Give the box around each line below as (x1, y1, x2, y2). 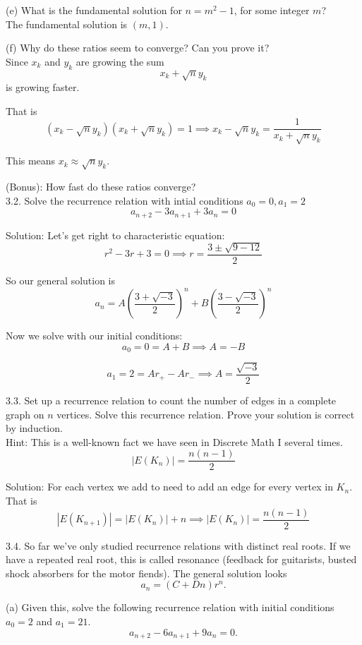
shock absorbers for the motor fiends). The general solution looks (6, 565, 287, 580)
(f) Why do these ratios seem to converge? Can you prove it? (6, 40, 270, 55)
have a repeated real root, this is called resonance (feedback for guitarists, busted (6, 552, 357, 567)
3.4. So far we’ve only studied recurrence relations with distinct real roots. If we (6, 538, 351, 553)
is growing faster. (6, 80, 80, 95)
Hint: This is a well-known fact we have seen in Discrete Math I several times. (6, 434, 343, 449)
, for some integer (234, 3, 310, 17)
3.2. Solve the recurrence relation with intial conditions (6, 193, 243, 207)
